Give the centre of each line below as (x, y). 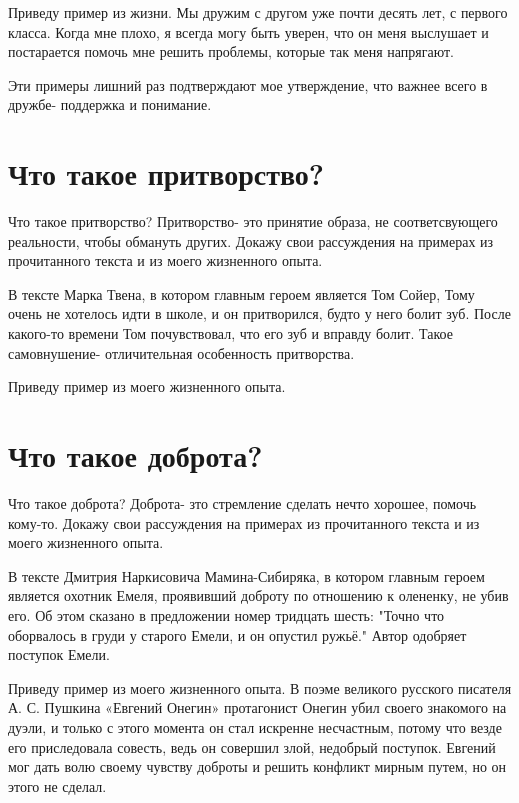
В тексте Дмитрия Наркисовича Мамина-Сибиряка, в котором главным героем (246, 575)
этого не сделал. (57, 785)
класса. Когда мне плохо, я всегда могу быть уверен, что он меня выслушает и (248, 31)
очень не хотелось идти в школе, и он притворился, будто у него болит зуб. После (259, 313)
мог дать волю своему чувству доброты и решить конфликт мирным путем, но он (257, 766)
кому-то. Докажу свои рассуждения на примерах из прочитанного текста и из (244, 522)
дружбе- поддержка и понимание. (110, 104)
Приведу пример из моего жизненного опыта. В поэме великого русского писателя (260, 687)
